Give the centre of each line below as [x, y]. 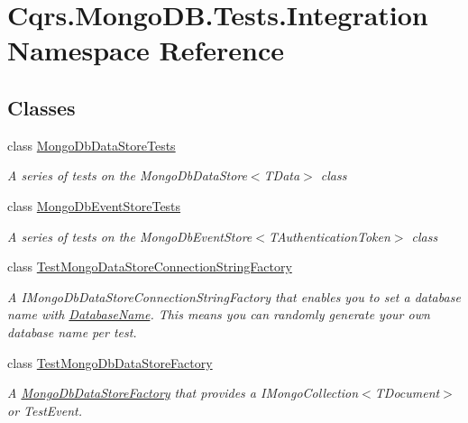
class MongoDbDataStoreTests [92, 145]
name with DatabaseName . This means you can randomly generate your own [219, 314]
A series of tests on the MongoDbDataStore [127, 175]
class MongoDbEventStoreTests [94, 205]
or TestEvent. [45, 410]
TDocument [407, 393]
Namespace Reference [146, 50]
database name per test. [72, 331]
